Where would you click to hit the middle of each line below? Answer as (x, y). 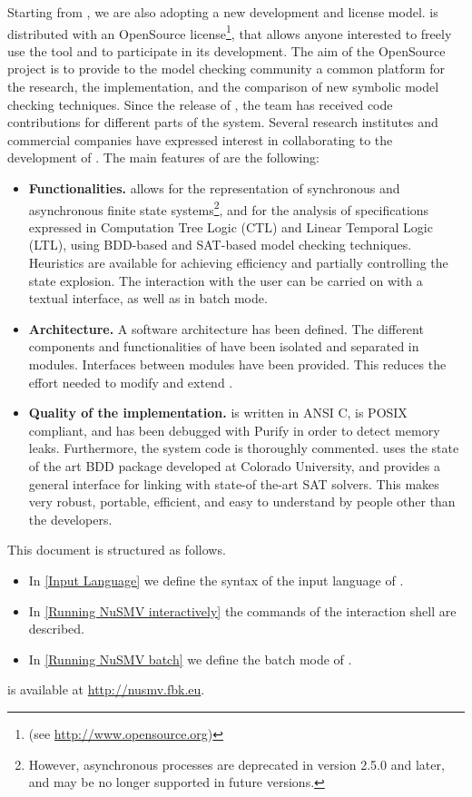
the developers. (70, 519)
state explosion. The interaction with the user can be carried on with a (226, 280)
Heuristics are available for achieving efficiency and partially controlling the (238, 263)
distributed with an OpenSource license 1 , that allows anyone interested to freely (230, 32)
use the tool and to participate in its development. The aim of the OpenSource (226, 50)
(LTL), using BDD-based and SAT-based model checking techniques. (220, 245)
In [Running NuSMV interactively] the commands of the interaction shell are (242, 610)
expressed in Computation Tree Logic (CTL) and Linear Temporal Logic (231, 226)
